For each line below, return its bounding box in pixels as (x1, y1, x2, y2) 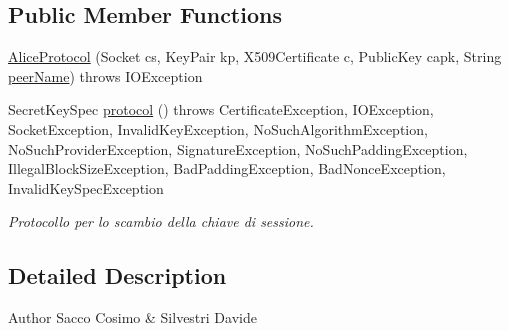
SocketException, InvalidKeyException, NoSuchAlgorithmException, (8, 118, 428, 139)
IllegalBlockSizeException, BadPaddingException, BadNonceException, (8, 158, 446, 179)
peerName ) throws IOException (8, 65, 203, 86)
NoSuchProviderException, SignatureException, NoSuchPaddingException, (8, 138, 468, 159)
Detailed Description (8, 260, 227, 291)
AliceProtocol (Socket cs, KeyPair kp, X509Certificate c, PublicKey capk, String (8, 46, 502, 67)
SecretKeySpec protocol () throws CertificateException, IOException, (8, 99, 434, 120)
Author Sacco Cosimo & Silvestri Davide (8, 307, 257, 328)
